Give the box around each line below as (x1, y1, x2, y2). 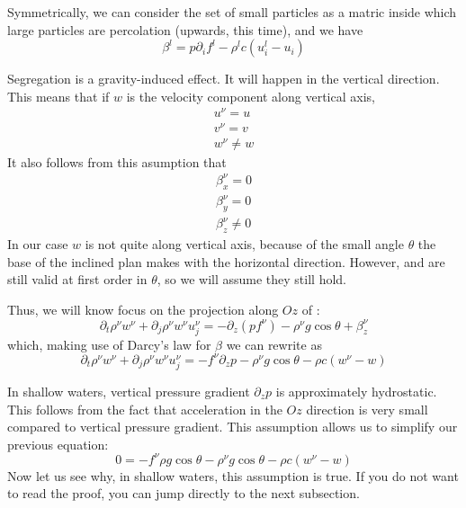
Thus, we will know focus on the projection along (7, 299, 279, 318)
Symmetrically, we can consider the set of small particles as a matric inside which (7, 3, 457, 21)
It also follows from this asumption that (7, 152, 227, 171)
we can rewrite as (226, 334, 322, 353)
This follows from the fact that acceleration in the (7, 399, 282, 418)
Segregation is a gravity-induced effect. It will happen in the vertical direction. (7, 69, 440, 88)
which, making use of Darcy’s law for (7, 334, 211, 353)
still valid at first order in (7, 270, 148, 289)
